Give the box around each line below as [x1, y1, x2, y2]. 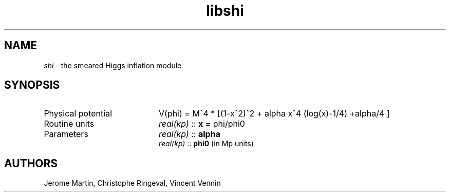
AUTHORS [4, 156, 58, 170]
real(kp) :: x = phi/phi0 [158, 119, 245, 129]
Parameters [44, 129, 88, 140]
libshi [206, 2, 244, 19]
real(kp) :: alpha [158, 129, 220, 140]
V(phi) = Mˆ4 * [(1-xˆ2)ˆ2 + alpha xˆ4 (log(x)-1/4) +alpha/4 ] [158, 108, 390, 119]
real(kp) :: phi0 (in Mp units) [159, 139, 254, 148]
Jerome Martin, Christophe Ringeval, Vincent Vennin [44, 179, 221, 188]
